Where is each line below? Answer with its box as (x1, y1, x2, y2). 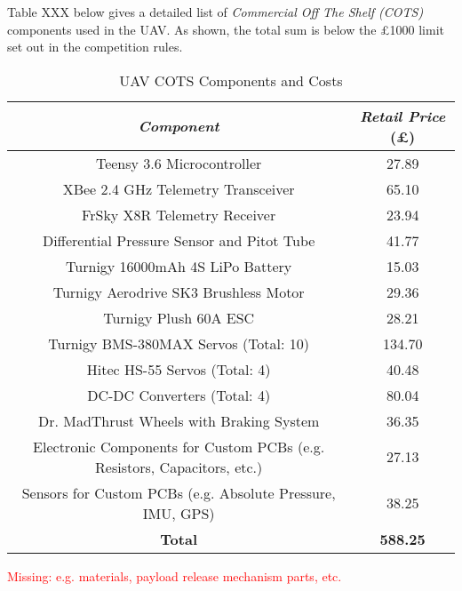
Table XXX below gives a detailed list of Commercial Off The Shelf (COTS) (7, 3, 424, 20)
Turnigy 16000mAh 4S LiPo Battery (66, 255, 292, 276)
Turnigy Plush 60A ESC (103, 307, 255, 328)
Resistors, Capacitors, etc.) (95, 456, 263, 477)
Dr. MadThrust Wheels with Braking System (37, 410, 320, 431)
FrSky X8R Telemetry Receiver (82, 204, 276, 225)
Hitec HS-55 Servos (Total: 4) (86, 358, 271, 379)
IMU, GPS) (142, 502, 215, 523)
